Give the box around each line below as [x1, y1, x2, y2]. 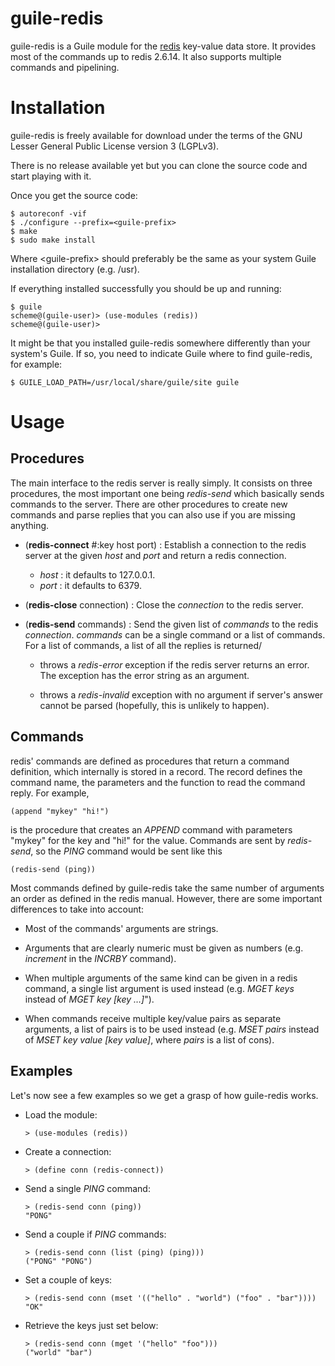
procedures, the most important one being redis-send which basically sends [10, 487, 325, 499]
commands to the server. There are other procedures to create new [10, 498, 288, 510]
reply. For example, [10, 787, 90, 799]
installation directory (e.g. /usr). [10, 263, 140, 275]
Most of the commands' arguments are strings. [24, 922, 219, 934]
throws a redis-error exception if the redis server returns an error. [39, 658, 310, 671]
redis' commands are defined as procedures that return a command [10, 755, 290, 767]
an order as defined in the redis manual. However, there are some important [10, 892, 323, 904]
